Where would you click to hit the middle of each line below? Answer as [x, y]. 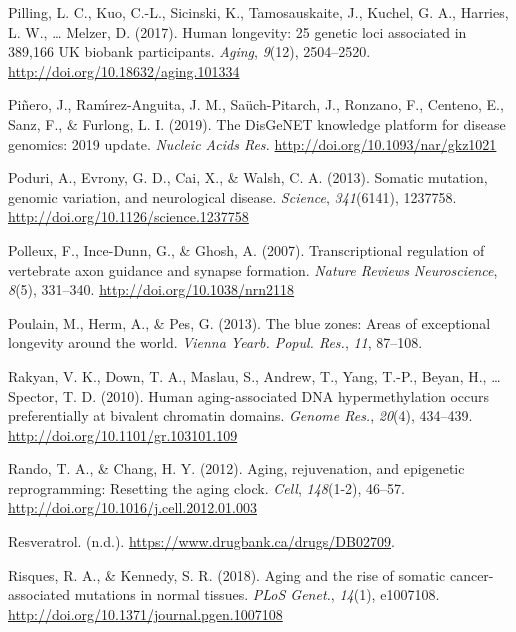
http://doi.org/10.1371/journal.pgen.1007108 [145, 613]
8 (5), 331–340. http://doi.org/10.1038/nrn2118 [151, 289]
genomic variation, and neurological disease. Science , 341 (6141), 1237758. [232, 196]
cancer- [471, 574]
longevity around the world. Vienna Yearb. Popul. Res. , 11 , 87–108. [215, 342]
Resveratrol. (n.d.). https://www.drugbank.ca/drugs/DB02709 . [201, 541]
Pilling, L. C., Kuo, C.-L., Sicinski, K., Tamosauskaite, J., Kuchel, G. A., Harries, [258, 12]
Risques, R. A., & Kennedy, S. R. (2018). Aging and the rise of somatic [227, 574]
